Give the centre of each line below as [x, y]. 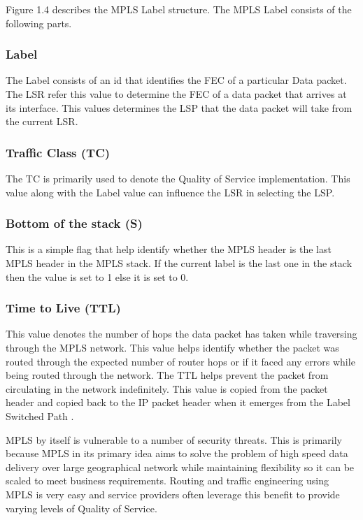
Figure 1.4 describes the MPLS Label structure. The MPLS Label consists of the [179, 9]
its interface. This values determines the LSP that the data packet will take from [179, 107]
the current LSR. [42, 121]
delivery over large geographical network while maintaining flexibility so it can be [180, 467]
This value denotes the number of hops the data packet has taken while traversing [181, 334]
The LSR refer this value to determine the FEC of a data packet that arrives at [176, 94]
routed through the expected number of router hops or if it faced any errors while [180, 361]
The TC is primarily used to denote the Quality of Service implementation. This [178, 178]
